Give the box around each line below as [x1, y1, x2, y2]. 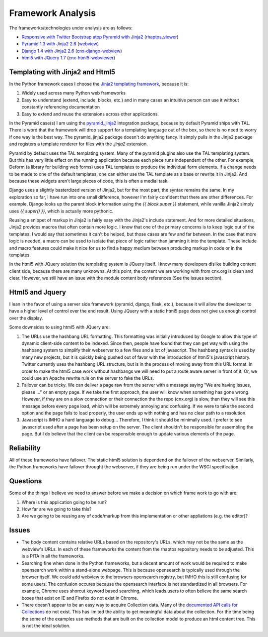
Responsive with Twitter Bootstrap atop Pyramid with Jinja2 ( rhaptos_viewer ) [21, 34, 179, 40]
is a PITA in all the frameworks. [21, 553, 85, 559]
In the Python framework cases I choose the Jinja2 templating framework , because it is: [9, 81, 189, 87]
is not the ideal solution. [21, 623, 70, 629]
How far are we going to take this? [21, 506, 92, 512]
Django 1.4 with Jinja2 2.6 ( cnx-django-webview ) [21, 48, 123, 54]
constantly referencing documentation [21, 104, 100, 110]
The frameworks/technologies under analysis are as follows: [9, 25, 133, 31]
